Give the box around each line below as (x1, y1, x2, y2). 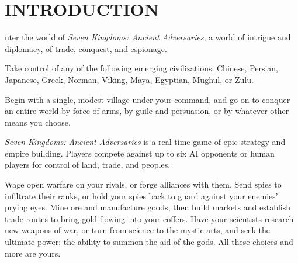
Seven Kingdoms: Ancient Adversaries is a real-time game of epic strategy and (5, 136, 286, 148)
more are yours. (5, 247, 61, 259)
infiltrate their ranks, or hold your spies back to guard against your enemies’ (5, 189, 278, 202)
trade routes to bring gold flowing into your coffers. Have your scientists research (5, 212, 294, 224)
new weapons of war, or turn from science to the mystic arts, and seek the (5, 224, 270, 236)
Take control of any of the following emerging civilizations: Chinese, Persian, (5, 62, 278, 74)
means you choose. (5, 116, 71, 128)
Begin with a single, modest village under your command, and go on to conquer (5, 93, 290, 105)
